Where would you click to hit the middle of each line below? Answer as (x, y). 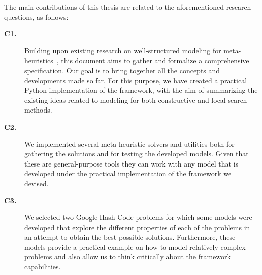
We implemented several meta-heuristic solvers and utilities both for (129, 144)
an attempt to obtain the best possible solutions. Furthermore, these (130, 237)
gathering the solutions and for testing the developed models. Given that (137, 154)
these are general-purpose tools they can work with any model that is (132, 163)
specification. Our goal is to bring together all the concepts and (122, 70)
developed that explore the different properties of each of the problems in (137, 227)
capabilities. (43, 267)
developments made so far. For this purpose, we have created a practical (136, 80)
